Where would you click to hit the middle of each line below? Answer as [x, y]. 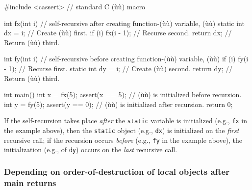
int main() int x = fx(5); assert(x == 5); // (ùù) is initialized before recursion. [123, 95]
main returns [30, 182]
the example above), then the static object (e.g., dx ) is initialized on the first [122, 130]
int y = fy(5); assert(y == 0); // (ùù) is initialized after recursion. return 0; [118, 104]
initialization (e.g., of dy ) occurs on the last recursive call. [91, 149]
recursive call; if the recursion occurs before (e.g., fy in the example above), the [123, 140]
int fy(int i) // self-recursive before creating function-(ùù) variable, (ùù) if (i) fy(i [126, 59]
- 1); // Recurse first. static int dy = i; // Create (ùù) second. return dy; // [118, 68]
